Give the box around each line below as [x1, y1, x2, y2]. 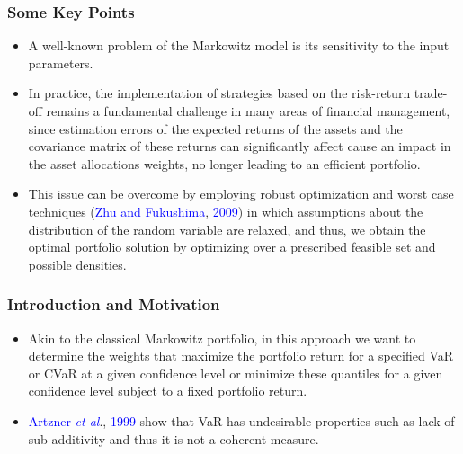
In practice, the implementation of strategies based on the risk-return [28, 84, 411, 102]
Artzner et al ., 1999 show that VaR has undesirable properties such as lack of [28, 411, 455, 430]
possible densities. [28, 254, 127, 273]
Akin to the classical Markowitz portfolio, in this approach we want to [28, 328, 416, 347]
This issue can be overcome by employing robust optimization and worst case [28, 184, 454, 203]
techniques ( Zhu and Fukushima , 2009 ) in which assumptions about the [28, 201, 423, 220]
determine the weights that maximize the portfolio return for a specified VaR [28, 346, 454, 365]
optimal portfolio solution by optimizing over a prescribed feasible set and [28, 237, 436, 256]
